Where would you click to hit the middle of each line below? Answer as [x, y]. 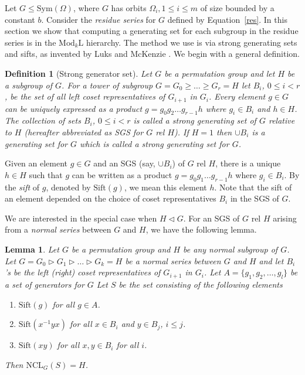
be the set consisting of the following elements [201, 284]
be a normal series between [173, 260]
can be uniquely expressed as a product [74, 108]
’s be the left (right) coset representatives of [83, 272]
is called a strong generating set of [195, 120]
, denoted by [68, 187]
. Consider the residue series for [99, 19]
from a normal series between [58, 229]
